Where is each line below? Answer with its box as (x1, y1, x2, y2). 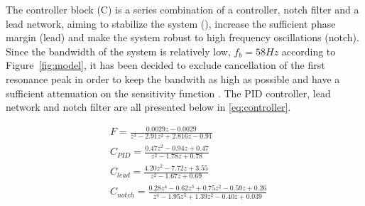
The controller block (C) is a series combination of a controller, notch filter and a (6, 2, 359, 16)
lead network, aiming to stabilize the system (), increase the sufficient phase (6, 16, 336, 31)
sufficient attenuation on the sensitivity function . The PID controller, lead (6, 85, 331, 100)
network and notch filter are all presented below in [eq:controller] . (6, 99, 291, 114)
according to (281, 43, 336, 58)
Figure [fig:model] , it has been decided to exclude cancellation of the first (6, 58, 325, 72)
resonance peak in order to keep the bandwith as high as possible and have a (6, 71, 340, 86)
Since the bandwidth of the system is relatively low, (6, 43, 231, 58)
